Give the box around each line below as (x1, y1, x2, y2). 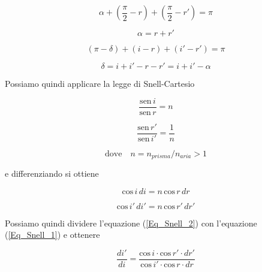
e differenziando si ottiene (5, 167, 99, 180)
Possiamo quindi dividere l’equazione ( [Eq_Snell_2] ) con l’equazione (5, 216, 257, 229)
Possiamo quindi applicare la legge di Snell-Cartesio (5, 77, 195, 89)
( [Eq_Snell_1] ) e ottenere (5, 228, 100, 241)
